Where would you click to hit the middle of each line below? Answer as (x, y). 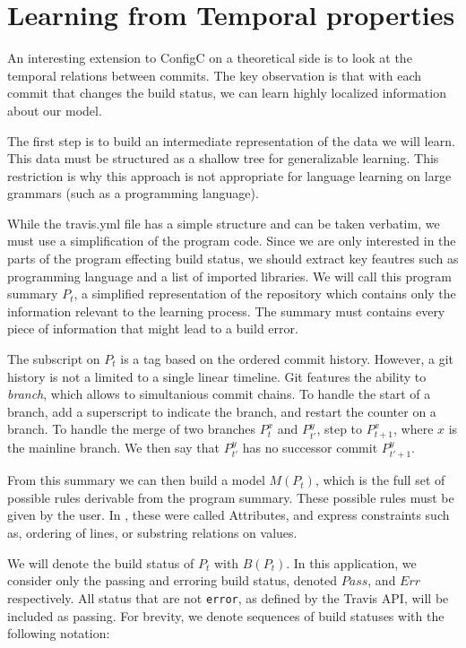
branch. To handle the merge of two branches (132, 429)
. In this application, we (351, 562)
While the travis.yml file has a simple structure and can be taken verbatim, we (224, 223)
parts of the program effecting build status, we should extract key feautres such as (233, 259)
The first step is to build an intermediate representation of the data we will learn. (231, 140)
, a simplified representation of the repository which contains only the (265, 294)
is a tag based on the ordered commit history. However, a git (287, 359)
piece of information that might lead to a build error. (153, 328)
